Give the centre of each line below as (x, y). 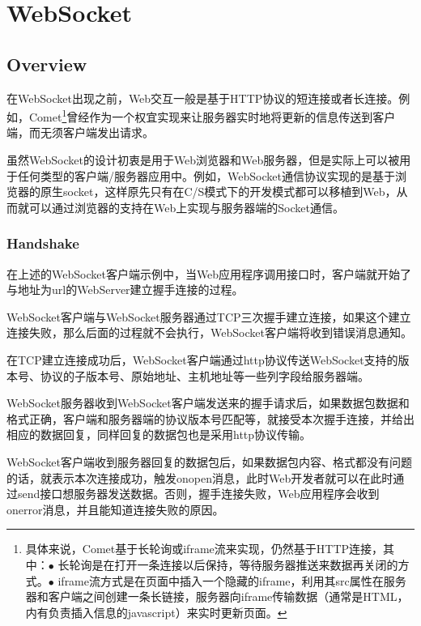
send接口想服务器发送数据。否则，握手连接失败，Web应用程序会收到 (198, 494)
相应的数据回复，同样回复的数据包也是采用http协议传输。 (159, 434)
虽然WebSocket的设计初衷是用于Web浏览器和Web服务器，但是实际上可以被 (203, 160)
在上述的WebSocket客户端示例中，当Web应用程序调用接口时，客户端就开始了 (209, 273)
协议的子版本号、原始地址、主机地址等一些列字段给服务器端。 (204, 375)
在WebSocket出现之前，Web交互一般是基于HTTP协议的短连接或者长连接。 (203, 98)
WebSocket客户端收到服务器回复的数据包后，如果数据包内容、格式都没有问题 (209, 461)
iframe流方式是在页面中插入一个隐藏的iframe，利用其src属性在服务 (232, 580)
